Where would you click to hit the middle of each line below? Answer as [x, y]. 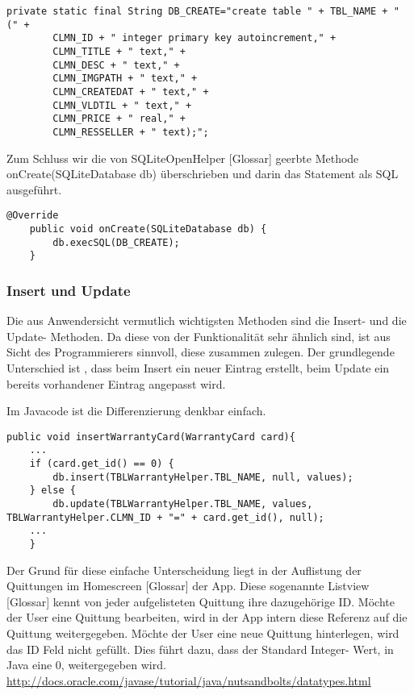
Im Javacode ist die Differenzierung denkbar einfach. [136, 411]
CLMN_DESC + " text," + [116, 65]
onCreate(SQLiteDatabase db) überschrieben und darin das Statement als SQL [203, 174]
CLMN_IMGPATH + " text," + [125, 79]
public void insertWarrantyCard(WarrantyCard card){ [151, 437]
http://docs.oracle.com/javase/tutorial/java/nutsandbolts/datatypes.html [189, 680]
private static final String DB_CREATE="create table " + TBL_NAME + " [203, 11]
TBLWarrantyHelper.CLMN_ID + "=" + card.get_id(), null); [165, 517]
